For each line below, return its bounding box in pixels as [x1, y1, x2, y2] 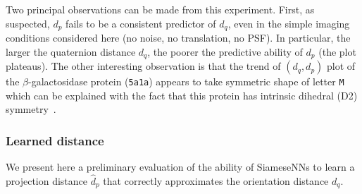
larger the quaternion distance [6, 44, 136, 59]
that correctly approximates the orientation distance [103, 173, 329, 188]
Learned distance [6, 131, 104, 149]
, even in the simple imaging [227, 16, 350, 30]
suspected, [6, 16, 50, 30]
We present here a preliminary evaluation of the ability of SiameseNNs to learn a [6, 159, 355, 174]
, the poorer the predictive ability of [147, 44, 303, 59]
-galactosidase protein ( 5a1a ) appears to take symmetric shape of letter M [28, 74, 344, 89]
